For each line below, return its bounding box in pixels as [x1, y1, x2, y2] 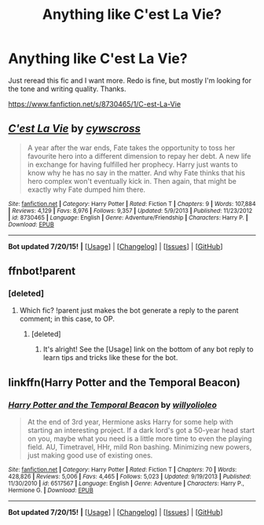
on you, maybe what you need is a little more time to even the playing [27, 434, 252, 443]
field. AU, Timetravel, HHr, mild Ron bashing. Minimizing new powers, [27, 442, 252, 452]
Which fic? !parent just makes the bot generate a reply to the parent [19, 306, 239, 315]
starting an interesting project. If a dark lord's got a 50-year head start [27, 426, 255, 435]
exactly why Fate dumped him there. [27, 185, 146, 194]
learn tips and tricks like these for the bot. [42, 353, 178, 362]
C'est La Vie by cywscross [8, 122, 141, 135]
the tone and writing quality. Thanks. [8, 84, 126, 94]
